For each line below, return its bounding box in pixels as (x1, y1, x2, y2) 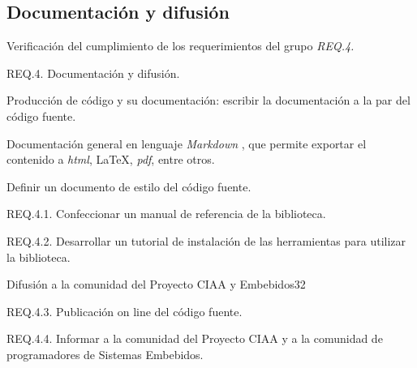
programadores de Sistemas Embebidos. (6, 345, 204, 362)
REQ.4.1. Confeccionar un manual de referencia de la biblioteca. (6, 205, 326, 222)
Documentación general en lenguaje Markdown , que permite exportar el (6, 135, 367, 152)
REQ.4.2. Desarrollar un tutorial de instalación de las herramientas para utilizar (6, 232, 406, 249)
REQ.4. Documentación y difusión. (6, 64, 180, 81)
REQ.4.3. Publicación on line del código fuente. (6, 302, 243, 319)
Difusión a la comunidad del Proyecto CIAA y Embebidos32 (6, 276, 306, 293)
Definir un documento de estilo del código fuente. (6, 178, 251, 195)
